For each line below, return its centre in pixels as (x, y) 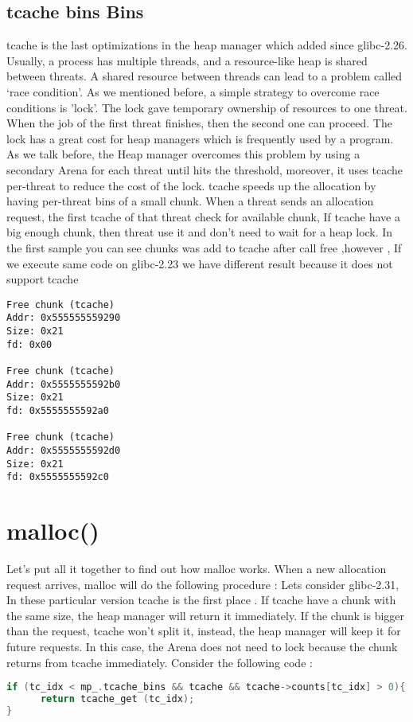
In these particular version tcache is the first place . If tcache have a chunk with (201, 600)
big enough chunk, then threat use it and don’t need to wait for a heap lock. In (200, 232)
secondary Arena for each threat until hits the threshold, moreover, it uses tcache (205, 169)
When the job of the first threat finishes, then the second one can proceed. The (199, 123)
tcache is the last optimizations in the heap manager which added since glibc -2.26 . (207, 45)
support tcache (43, 279)
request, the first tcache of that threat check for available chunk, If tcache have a (203, 216)
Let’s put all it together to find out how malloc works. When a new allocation (197, 569)
